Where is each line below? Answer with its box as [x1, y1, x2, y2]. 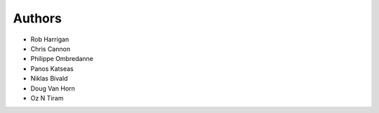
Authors [13, 11, 62, 26]
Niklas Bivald [30, 74, 68, 83]
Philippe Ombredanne [30, 55, 94, 63]
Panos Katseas [30, 64, 74, 73]
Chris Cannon [30, 44, 70, 53]
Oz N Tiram [30, 93, 64, 102]
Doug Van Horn [30, 84, 75, 93]
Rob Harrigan [30, 35, 69, 44]
